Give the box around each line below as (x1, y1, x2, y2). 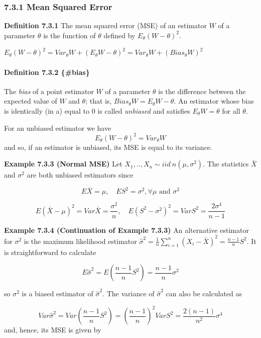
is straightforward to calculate (4, 246, 96, 257)
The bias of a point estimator (4, 86, 94, 96)
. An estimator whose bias (174, 96, 254, 106)
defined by (103, 30, 136, 40)
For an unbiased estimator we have (4, 122, 111, 133)
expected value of (4, 96, 57, 106)
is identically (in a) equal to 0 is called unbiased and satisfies (4, 105, 190, 116)
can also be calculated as (166, 288, 242, 299)
